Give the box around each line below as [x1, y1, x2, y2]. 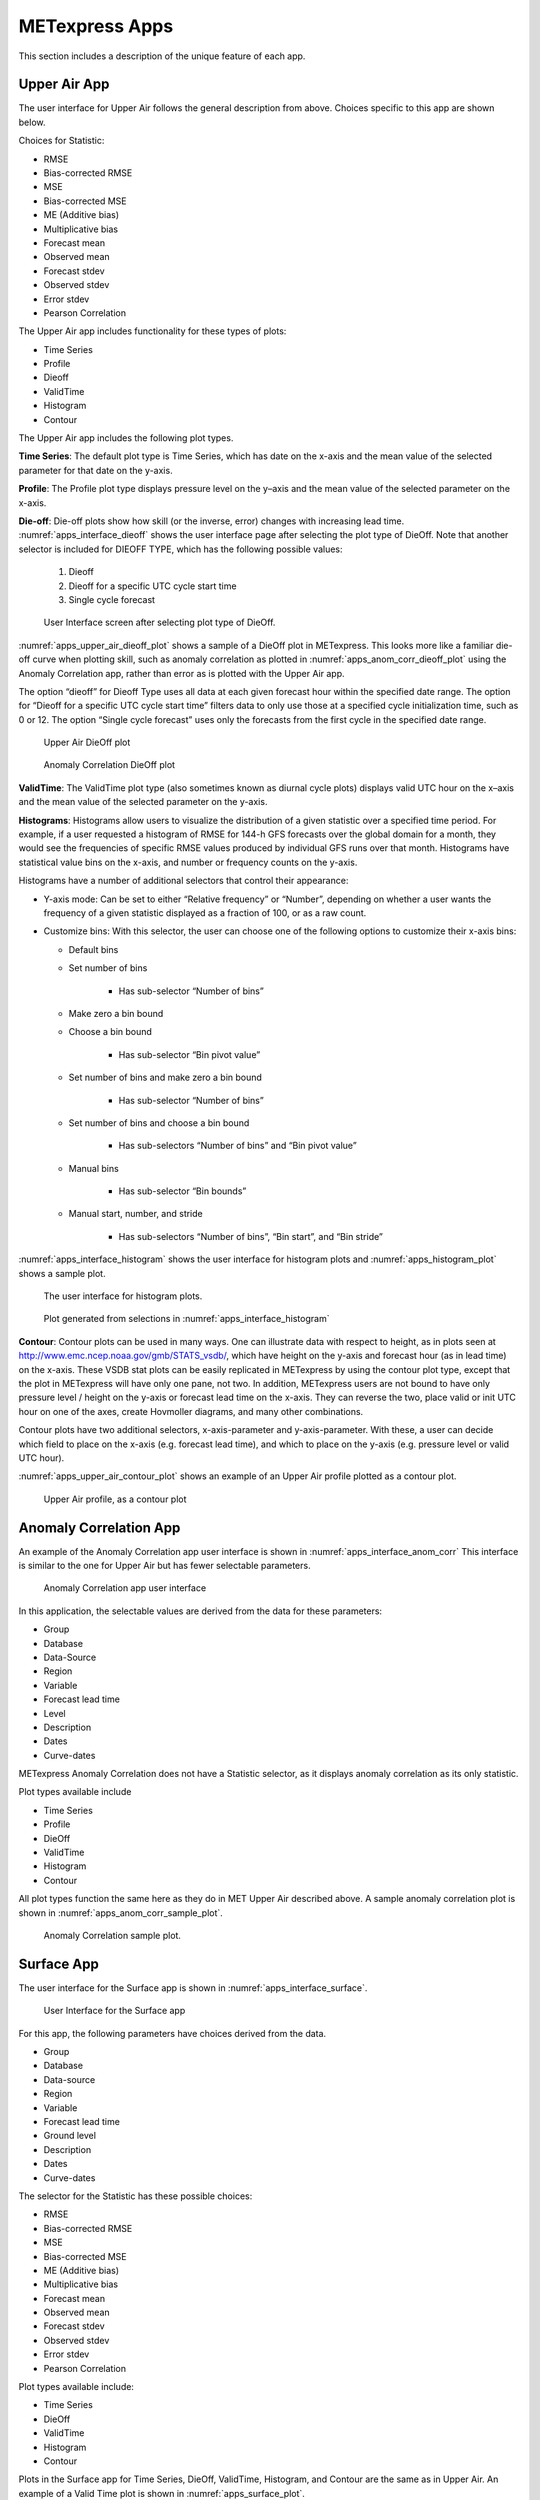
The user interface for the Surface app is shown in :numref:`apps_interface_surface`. [18, 1981, 368, 1994]
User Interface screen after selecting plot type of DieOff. [43, 616, 276, 629]
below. [18, 116, 46, 128]
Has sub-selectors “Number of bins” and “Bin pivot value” [118, 1140, 357, 1152]
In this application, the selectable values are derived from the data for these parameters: [18, 1605, 383, 1617]
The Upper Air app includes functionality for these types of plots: [18, 325, 287, 337]
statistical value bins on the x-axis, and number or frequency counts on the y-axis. [18, 856, 358, 868]
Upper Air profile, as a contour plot [43, 1493, 187, 1505]
